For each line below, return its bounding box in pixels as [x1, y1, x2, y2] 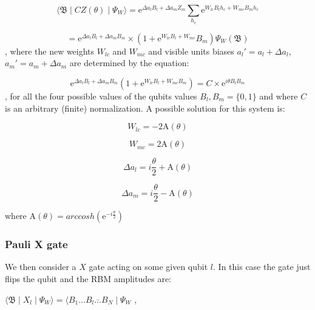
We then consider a [5, 260, 76, 273]
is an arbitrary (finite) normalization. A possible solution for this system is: [5, 101, 285, 114]
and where [259, 89, 298, 102]
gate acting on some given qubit [89, 260, 208, 273]
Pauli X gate [5, 237, 68, 252]
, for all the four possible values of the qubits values [5, 89, 197, 102]
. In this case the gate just [213, 260, 311, 273]
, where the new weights [5, 44, 95, 57]
